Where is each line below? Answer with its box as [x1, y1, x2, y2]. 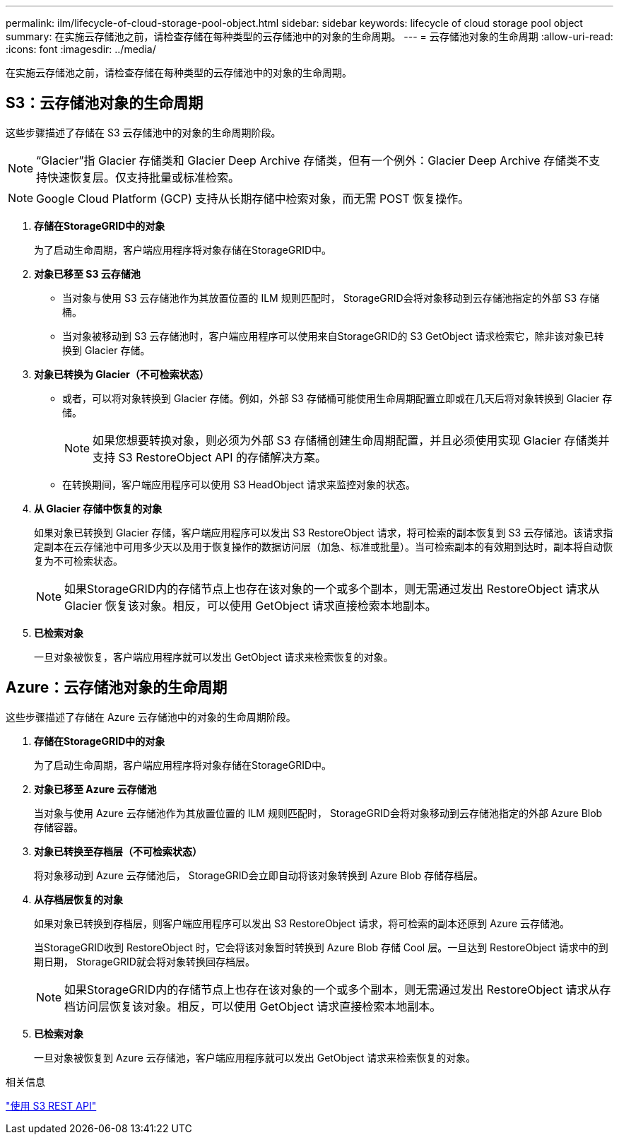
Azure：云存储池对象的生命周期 [6, 678, 228, 697]
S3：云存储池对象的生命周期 [6, 94, 204, 112]
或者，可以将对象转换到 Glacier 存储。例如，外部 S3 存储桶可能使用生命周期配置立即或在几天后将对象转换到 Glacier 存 [62, 392, 613, 404]
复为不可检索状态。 [34, 554, 123, 567]
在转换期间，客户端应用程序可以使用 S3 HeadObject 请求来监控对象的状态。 [62, 478, 415, 490]
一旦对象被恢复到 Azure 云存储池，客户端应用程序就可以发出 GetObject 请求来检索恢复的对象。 [34, 1051, 476, 1064]
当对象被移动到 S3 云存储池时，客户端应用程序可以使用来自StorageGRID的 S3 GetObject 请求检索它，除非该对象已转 [62, 329, 604, 342]
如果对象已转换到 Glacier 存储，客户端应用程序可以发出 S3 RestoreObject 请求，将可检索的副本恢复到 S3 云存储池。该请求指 [34, 526, 613, 539]
